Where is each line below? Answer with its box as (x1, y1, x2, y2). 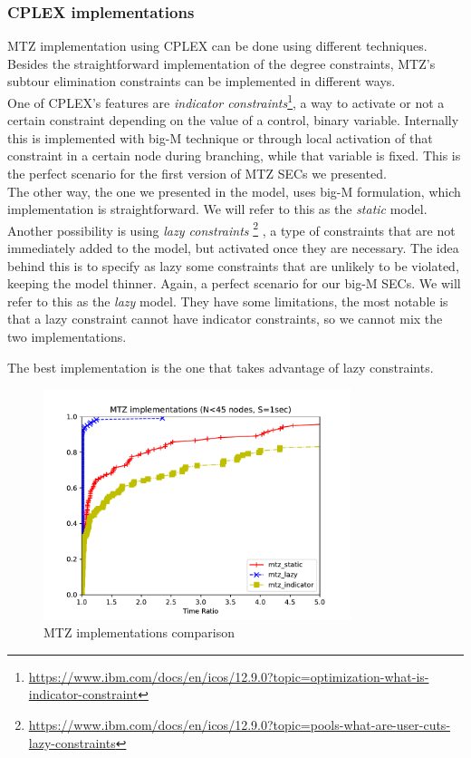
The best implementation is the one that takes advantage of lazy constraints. (7, 357, 434, 376)
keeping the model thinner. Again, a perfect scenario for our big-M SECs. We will (7, 274, 461, 293)
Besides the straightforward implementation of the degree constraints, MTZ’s (7, 53, 436, 73)
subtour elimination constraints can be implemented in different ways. (7, 72, 396, 91)
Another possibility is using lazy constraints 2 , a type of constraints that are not (7, 218, 456, 239)
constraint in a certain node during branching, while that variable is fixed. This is (7, 146, 461, 165)
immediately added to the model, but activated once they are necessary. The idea (7, 238, 459, 258)
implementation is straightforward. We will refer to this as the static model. (7, 199, 428, 219)
